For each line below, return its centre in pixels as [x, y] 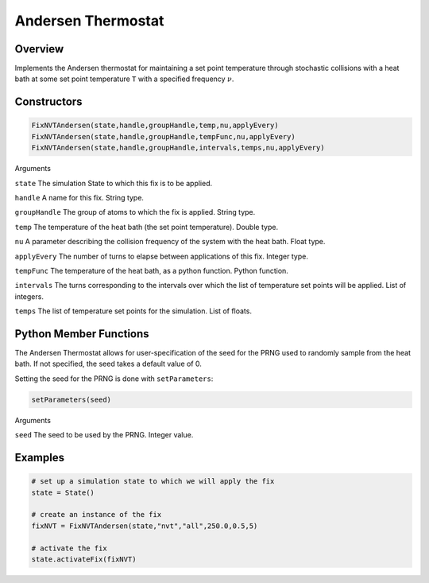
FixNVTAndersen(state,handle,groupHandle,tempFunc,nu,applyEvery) [163, 136]
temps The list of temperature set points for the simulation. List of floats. [133, 311]
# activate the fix [69, 548]
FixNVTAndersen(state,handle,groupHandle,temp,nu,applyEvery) [155, 126]
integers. [29, 296]
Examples [40, 457]
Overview [39, 49]
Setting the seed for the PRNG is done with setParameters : [114, 379]
